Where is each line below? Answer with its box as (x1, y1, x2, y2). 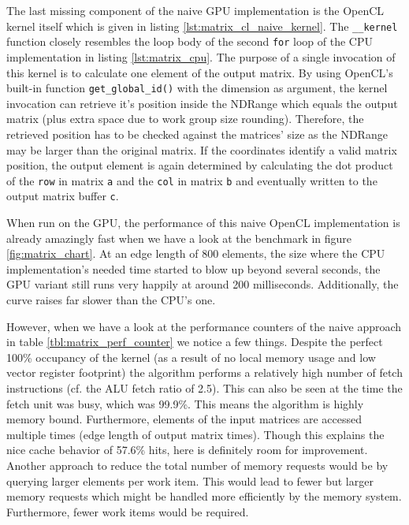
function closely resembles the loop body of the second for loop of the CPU (6, 33, 373, 50)
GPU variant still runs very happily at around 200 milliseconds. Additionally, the (6, 276, 399, 292)
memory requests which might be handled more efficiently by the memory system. (6, 488, 402, 505)
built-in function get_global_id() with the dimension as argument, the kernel (6, 80, 388, 96)
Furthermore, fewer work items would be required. (6, 503, 249, 519)
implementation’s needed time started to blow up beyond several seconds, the (6, 260, 381, 277)
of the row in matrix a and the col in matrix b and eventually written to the (6, 172, 377, 188)
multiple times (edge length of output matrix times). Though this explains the (6, 426, 385, 442)
